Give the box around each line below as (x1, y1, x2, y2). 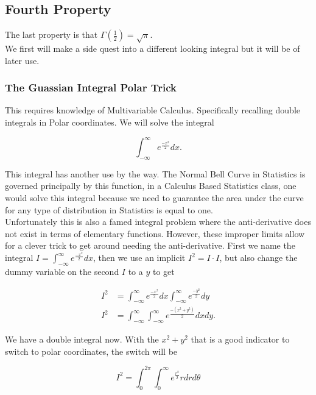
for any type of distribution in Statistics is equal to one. (5, 203, 213, 216)
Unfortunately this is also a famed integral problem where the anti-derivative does (5, 215, 311, 228)
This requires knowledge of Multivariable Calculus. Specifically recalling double (5, 104, 300, 116)
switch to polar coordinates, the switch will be (5, 344, 178, 357)
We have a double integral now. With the (5, 333, 159, 346)
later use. (5, 54, 40, 66)
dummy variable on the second (5, 265, 119, 278)
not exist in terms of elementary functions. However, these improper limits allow (5, 227, 305, 240)
